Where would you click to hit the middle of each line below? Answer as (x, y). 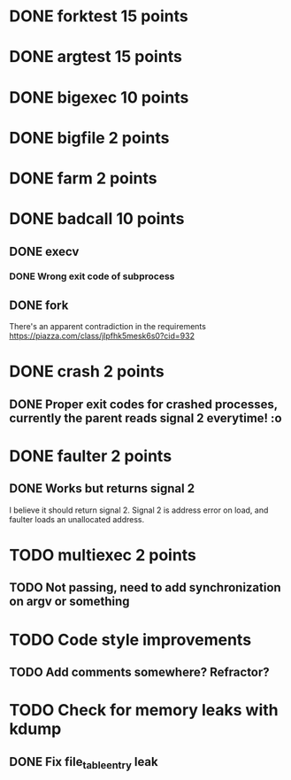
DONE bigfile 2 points (89, 138)
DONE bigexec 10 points (99, 97)
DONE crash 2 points (87, 371)
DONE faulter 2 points (91, 456)
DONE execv (44, 251)
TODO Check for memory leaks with (144, 710)
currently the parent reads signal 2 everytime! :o (145, 418)
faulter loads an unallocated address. (77, 519)
